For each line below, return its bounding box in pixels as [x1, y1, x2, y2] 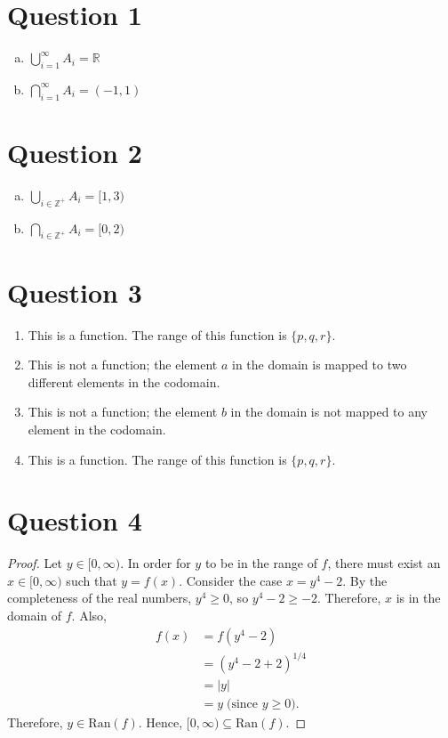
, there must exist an [327, 554, 441, 572]
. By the [342, 571, 388, 589]
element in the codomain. [28, 419, 166, 438]
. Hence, [138, 713, 183, 732]
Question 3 [7, 273, 142, 310]
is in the [396, 588, 441, 607]
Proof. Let [7, 554, 62, 572]
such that [66, 571, 117, 589]
